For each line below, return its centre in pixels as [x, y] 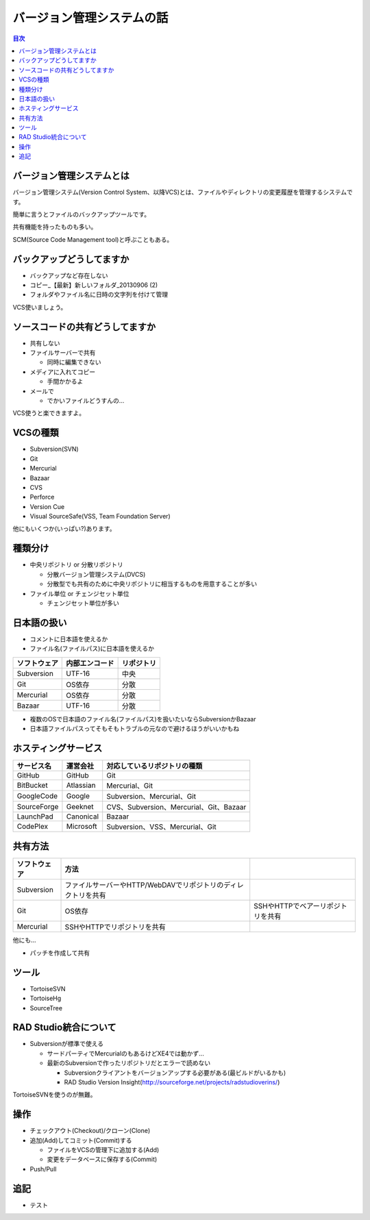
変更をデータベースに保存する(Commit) [102, 1159]
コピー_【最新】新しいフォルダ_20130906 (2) [94, 285]
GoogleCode [37, 796]
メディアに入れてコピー [63, 372]
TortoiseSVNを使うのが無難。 [54, 1095]
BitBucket [32, 785]
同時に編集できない [74, 362]
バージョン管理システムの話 [90, 18]
